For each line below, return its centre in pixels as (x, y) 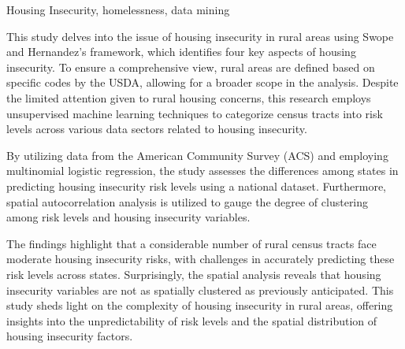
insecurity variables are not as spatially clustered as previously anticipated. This (200, 290)
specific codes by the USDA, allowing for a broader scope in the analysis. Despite (202, 82)
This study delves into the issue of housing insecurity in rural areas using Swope (200, 36)
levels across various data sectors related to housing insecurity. (157, 129)
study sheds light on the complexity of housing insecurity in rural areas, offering (200, 305)
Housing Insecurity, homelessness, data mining (118, 9)
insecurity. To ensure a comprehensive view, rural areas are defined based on (191, 67)
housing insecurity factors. (70, 336)
